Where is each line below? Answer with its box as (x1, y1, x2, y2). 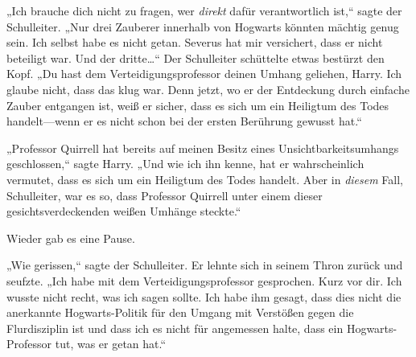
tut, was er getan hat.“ (55, 335, 167, 352)
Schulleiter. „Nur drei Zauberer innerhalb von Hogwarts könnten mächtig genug (6, 18, 399, 35)
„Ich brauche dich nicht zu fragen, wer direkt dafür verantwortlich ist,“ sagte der (6, 2, 402, 18)
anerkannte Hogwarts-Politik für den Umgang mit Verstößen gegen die (6, 304, 354, 321)
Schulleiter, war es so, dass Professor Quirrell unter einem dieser (6, 187, 323, 203)
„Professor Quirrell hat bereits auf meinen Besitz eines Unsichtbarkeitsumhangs (6, 139, 399, 156)
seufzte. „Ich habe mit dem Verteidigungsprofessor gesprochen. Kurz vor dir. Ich (6, 272, 402, 289)
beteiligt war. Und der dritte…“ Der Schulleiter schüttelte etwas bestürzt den (6, 49, 385, 66)
